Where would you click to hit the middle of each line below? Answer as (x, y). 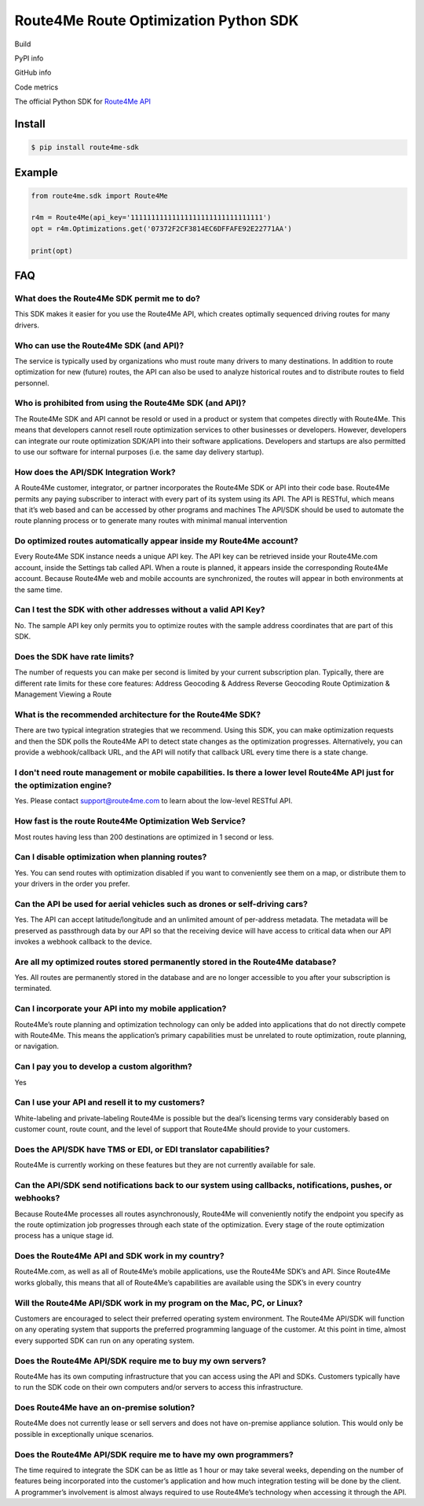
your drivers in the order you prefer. (72, 884)
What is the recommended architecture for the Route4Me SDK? (138, 715)
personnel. (32, 383)
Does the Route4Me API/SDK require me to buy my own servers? (141, 1361)
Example (36, 172)
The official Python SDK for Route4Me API (83, 101)
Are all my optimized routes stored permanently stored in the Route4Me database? (175, 962)
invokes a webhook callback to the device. (83, 941)
